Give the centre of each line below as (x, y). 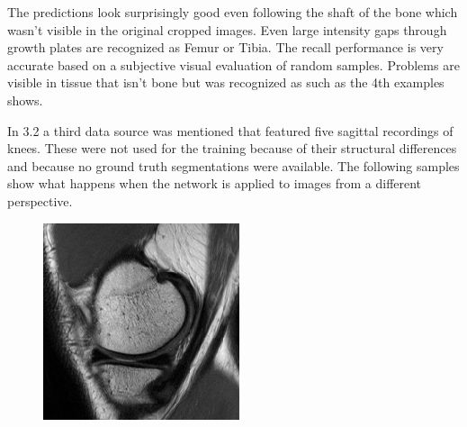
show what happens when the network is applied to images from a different (215, 183)
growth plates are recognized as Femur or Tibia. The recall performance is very (225, 47)
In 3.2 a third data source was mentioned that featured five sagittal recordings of (230, 130)
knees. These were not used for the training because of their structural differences (232, 148)
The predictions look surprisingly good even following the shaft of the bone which (233, 12)
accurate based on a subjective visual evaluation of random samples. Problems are (233, 64)
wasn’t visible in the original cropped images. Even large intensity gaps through (227, 29)
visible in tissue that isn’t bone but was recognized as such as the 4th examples (226, 82)
